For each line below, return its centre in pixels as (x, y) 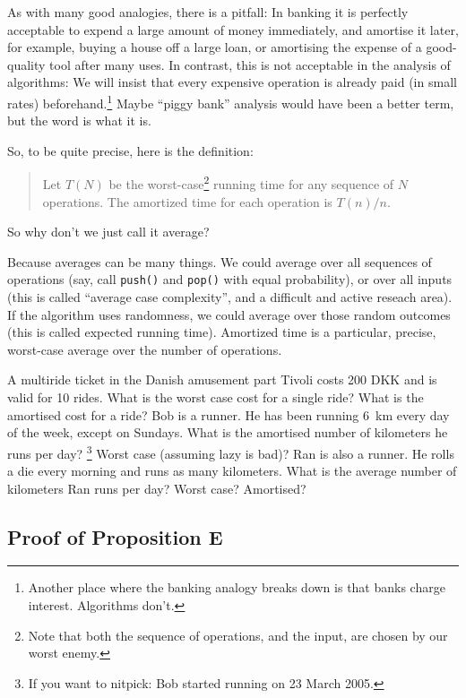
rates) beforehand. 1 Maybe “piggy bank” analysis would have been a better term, (231, 101)
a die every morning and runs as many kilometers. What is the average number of (232, 471)
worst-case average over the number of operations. (145, 349)
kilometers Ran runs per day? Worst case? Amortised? (157, 488)
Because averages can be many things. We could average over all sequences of (220, 261)
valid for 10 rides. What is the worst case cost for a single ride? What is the (216, 397)
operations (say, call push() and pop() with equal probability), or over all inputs (230, 279)
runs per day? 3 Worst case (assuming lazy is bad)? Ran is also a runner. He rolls (231, 452)
